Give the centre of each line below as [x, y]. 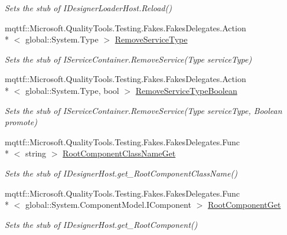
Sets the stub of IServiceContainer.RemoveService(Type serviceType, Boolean [143, 110]
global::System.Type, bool [72, 90]
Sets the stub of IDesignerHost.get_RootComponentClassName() [121, 173]
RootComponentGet [244, 205]
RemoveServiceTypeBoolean [186, 90]
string [36, 153]
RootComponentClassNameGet [119, 153]
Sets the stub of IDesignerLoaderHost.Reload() [88, 8]
